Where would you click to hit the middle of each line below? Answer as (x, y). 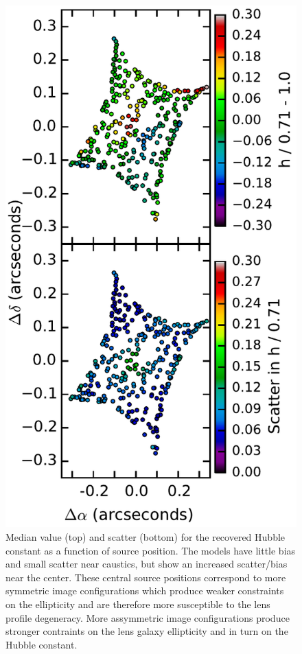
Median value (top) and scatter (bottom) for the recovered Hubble (146, 536)
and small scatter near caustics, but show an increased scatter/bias (147, 564)
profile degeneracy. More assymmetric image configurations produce (148, 617)
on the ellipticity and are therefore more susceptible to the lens (138, 604)
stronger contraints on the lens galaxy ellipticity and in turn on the (147, 631)
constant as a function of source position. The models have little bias (151, 550)
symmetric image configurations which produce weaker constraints (145, 591)
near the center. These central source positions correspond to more (146, 577)
